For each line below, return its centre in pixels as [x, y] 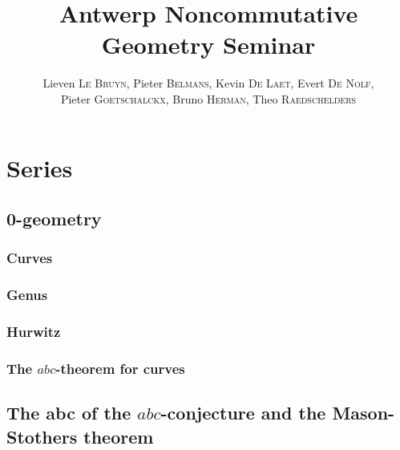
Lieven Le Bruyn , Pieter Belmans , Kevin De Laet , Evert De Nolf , [208, 83]
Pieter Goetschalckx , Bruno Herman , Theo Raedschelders [208, 98]
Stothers [42, 436]
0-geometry [54, 219]
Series [40, 167]
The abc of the [69, 413]
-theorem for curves [120, 368]
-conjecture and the [243, 413]
